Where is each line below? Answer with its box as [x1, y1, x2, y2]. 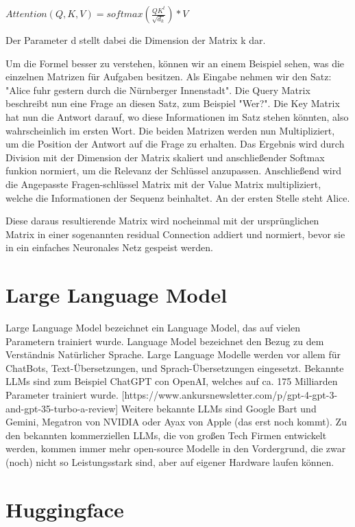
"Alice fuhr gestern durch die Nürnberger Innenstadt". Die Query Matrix [5, 82, 310, 97]
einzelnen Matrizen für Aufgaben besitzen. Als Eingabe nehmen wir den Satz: [5, 69, 332, 84]
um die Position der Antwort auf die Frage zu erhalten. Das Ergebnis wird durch [5, 137, 345, 151]
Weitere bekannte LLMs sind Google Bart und [121, 401, 317, 415]
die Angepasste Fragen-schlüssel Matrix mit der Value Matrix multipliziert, [5, 176, 321, 191]
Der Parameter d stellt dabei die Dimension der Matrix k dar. [5, 33, 266, 47]
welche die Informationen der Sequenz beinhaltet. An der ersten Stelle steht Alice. [5, 190, 350, 204]
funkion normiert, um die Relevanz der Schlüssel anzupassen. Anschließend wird [5, 163, 341, 178]
